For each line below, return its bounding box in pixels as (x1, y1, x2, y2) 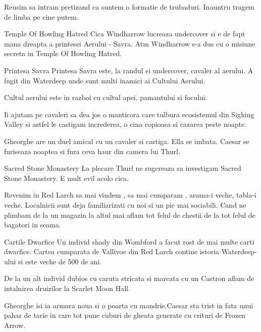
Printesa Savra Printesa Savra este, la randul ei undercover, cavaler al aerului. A (4, 65, 253, 75)
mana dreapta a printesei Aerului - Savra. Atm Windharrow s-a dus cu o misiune (4, 38, 255, 49)
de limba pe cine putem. (4, 11, 79, 22)
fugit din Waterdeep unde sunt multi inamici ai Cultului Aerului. (4, 75, 205, 85)
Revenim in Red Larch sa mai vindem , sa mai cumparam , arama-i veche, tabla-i (4, 189, 256, 200)
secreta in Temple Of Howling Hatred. (4, 48, 122, 59)
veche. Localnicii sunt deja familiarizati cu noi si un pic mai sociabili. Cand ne (4, 199, 246, 210)
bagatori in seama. (4, 219, 61, 230)
